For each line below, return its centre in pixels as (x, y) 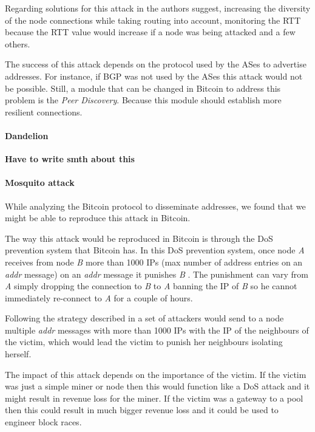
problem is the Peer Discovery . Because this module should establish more (143, 100)
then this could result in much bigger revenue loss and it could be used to (142, 410)
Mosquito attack (40, 183)
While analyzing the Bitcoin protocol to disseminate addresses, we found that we (155, 206)
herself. (18, 354)
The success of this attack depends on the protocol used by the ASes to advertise (156, 64)
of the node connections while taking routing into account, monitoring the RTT (153, 20)
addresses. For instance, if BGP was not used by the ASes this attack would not (154, 76)
